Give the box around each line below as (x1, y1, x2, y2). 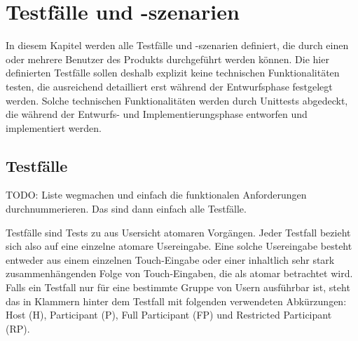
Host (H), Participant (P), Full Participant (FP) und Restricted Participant (6, 307, 332, 322)
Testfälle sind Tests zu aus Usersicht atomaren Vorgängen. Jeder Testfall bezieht (6, 225, 351, 239)
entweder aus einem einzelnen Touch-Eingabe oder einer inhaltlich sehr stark (6, 252, 335, 267)
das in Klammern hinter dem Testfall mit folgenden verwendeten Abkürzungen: (6, 293, 347, 308)
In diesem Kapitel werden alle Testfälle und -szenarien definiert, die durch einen (6, 38, 349, 53)
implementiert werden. (6, 120, 102, 135)
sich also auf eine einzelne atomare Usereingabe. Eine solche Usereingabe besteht (6, 239, 352, 253)
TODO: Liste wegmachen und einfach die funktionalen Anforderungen (6, 187, 307, 202)
